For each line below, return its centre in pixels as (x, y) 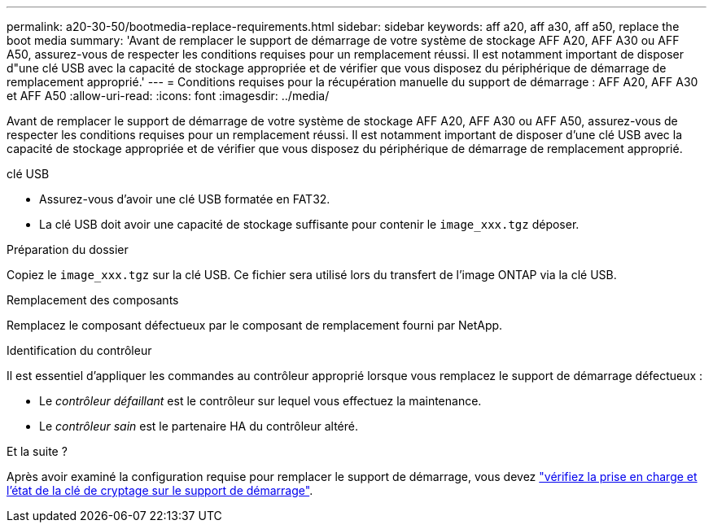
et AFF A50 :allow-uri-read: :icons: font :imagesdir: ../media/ (168, 96)
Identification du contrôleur (79, 350)
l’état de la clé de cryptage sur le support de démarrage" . (160, 490)
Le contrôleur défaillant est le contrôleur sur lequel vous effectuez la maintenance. (260, 401)
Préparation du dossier (68, 249)
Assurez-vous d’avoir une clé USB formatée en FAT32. (185, 199)
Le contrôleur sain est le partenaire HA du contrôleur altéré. (199, 426)
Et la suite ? (37, 451)
